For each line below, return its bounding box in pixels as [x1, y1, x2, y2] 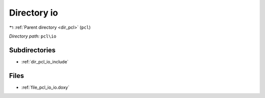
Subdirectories [9, 46, 56, 54]
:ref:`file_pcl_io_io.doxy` [21, 84, 70, 90]
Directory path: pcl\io [9, 33, 56, 39]
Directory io [9, 7, 58, 18]
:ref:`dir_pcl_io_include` [21, 59, 69, 64]
